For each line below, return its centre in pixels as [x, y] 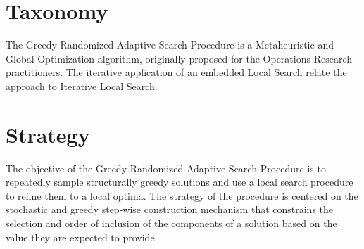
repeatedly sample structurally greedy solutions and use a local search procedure [180, 182]
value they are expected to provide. [82, 237]
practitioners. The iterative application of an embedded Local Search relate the [176, 72]
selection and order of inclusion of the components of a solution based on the [171, 223]
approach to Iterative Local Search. [82, 85]
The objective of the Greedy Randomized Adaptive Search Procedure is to [166, 168]
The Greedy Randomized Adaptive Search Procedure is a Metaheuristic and [170, 45]
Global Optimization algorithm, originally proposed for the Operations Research [179, 58]
